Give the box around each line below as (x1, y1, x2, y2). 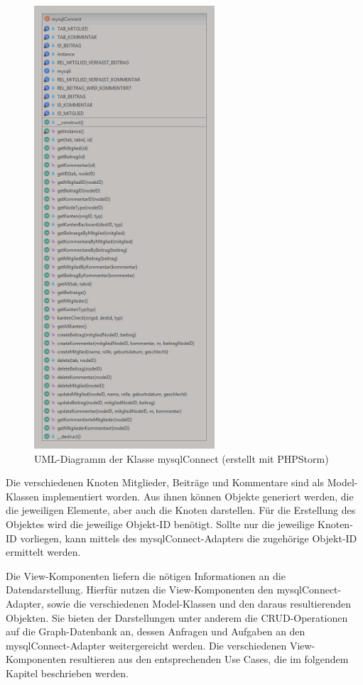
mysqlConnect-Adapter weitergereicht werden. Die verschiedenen (6, 637, 287, 652)
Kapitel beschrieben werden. (6, 666, 129, 680)
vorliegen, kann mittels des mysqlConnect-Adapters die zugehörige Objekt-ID (20, 530, 357, 545)
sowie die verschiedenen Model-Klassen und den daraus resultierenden (47, 596, 351, 611)
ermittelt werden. (6, 544, 81, 559)
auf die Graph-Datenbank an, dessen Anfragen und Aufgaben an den (6, 624, 305, 639)
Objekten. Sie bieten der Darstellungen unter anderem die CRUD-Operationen (6, 610, 348, 625)
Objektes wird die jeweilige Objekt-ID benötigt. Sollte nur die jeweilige (6, 517, 315, 532)
